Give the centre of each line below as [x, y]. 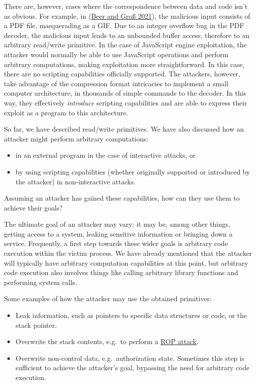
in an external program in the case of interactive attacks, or [106, 155]
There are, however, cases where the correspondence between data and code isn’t [126, 6]
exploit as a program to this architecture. [66, 112]
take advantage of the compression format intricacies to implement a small [116, 83]
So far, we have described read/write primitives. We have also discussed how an [124, 129]
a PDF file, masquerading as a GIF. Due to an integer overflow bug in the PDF [124, 25]
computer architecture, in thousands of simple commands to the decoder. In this [125, 93]
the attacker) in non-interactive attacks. [76, 181]
